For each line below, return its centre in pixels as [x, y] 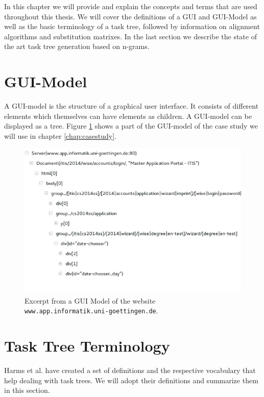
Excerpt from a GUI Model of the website [90, 300]
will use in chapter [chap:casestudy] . [61, 135]
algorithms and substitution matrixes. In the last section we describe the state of [130, 36]
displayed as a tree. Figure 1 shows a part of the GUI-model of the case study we [131, 126]
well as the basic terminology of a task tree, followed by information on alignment [132, 26]
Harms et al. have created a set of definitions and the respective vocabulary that [130, 370]
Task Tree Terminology [87, 346]
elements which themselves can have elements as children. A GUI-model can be [128, 116]
